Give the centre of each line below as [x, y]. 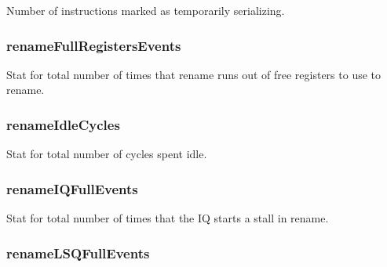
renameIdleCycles [63, 124]
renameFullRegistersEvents [94, 45]
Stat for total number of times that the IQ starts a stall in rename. [168, 218]
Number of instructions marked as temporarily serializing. [146, 10]
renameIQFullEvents [72, 188]
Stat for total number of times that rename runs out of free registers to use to [194, 74]
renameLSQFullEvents [78, 253]
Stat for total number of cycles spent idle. [107, 154]
